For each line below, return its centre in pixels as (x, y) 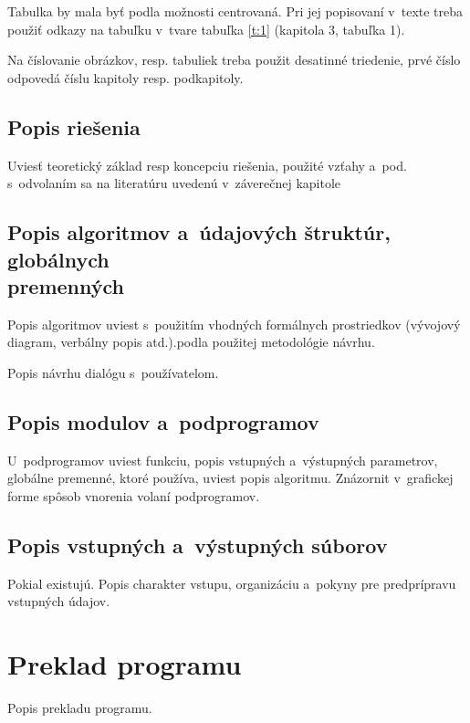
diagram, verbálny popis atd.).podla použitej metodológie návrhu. (191, 342)
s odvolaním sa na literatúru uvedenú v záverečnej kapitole (174, 183)
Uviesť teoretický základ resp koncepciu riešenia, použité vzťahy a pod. (207, 165)
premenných (66, 285)
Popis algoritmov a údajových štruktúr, (199, 232)
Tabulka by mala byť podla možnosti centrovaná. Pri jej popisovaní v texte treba (235, 11)
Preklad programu (125, 664)
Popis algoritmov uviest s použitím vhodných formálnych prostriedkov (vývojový (234, 324)
